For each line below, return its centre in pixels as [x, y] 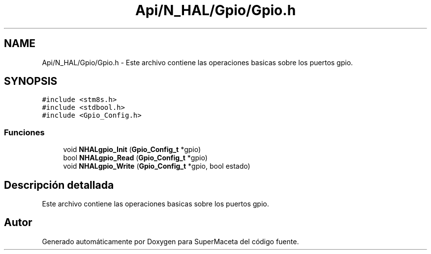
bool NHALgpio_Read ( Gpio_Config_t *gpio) [135, 158]
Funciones [24, 132]
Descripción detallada [59, 185]
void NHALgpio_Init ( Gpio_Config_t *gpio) [132, 150]
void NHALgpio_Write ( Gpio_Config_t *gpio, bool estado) [157, 166]
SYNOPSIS [31, 81]
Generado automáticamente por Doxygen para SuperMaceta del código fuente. [170, 241]
